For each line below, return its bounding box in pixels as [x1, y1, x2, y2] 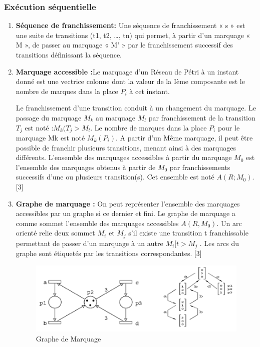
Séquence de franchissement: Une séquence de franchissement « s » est [16, 20, 245, 30]
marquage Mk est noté [16, 132, 85, 143]
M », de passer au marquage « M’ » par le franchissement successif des [16, 39, 233, 50]
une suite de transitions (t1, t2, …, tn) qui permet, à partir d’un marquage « [16, 29, 250, 40]
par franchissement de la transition [148, 112, 255, 122]
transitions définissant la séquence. [16, 49, 122, 59]
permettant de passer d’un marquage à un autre [16, 237, 163, 248]
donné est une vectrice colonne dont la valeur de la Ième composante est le [16, 76, 245, 86]
